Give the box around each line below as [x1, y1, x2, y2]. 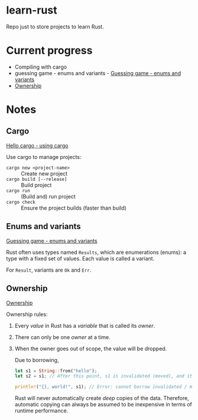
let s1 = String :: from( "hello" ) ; [14, 367, 98, 374]
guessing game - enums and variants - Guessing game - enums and [14, 69, 181, 77]
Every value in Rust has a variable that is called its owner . [14, 322, 155, 329]
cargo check [6, 199, 35, 205]
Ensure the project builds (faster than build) [21, 204, 127, 211]
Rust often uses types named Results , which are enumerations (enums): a [6, 249, 187, 256]
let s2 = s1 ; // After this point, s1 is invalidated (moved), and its [14, 373, 195, 379]
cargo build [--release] [6, 176, 67, 182]
